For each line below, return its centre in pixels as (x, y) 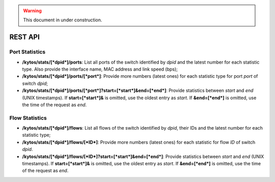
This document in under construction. (63, 20)
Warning (32, 11)
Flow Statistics (28, 118)
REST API (25, 37)
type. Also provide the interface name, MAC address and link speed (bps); (100, 69)
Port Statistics (28, 52)
